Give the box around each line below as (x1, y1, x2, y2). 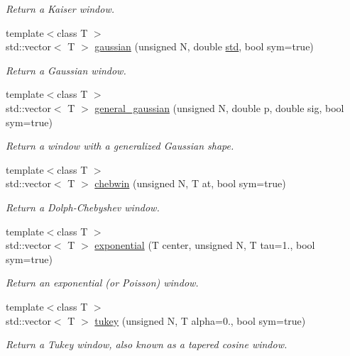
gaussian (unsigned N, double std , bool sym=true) (94, 39, 314, 54)
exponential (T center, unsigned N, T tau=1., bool (94, 238, 315, 252)
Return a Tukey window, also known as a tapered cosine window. (6, 337, 288, 352)
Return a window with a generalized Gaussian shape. (6, 138, 234, 153)
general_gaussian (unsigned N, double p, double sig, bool (94, 100, 344, 115)
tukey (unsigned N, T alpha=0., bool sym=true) (94, 313, 306, 328)
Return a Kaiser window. (6, 1, 115, 16)
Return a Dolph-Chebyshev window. (6, 199, 160, 214)
